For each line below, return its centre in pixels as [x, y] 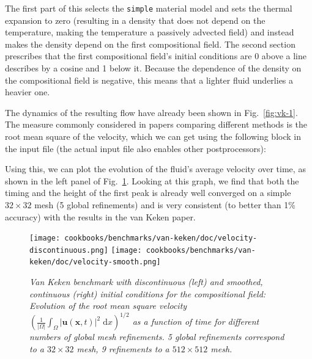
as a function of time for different [196, 321]
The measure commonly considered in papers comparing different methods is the [156, 124]
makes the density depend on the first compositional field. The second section [150, 44]
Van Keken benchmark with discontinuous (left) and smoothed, [146, 282]
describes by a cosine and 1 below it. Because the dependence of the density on [153, 68]
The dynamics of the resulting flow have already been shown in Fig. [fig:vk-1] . [151, 112]
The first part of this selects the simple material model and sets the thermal [149, 8]
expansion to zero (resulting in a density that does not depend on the [135, 20]
